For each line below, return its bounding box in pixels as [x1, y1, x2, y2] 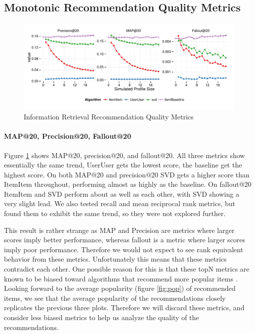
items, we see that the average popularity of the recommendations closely [4, 292, 226, 303]
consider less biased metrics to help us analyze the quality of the [4, 312, 199, 322]
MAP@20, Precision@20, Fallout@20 [4, 131, 131, 141]
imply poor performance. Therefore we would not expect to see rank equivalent [4, 244, 244, 254]
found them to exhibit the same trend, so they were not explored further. [4, 208, 226, 219]
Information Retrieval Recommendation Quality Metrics [24, 111, 194, 122]
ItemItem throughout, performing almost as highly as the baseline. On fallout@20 [4, 179, 252, 189]
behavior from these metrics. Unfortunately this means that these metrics [4, 254, 227, 264]
